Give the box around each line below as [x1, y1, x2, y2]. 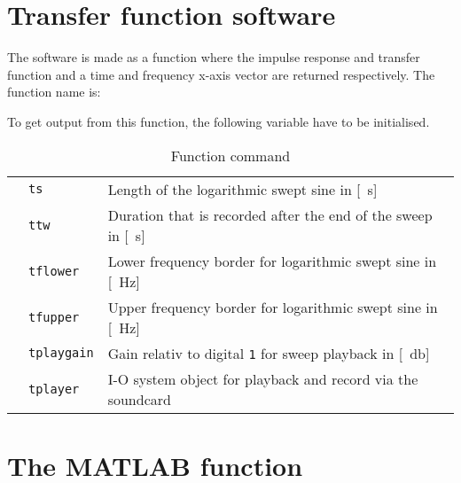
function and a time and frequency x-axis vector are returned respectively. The [7, 65, 435, 83]
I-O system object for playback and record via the [107, 368, 418, 389]
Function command [170, 144, 291, 166]
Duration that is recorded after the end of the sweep [107, 204, 433, 225]
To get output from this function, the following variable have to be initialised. [7, 112, 430, 130]
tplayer [28, 381, 80, 396]
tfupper [28, 309, 80, 324]
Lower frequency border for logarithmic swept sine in [107, 250, 437, 271]
